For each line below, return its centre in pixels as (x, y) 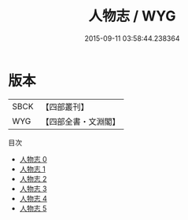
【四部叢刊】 (65, 107)
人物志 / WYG (132, 16)
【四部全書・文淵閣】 (81, 121)
